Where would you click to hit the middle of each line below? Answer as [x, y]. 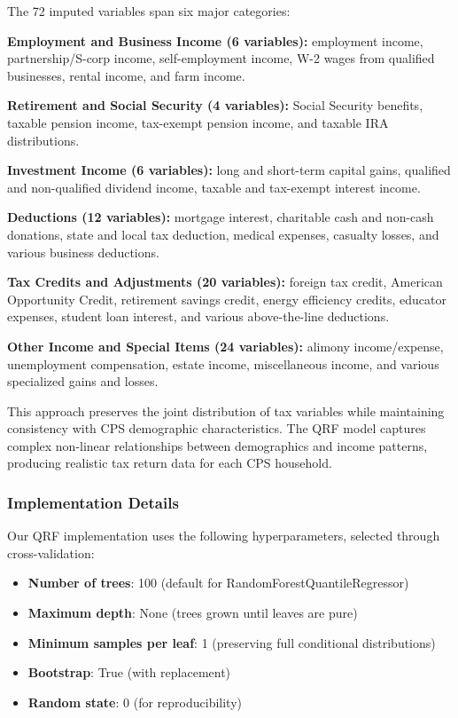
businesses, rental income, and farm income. [126, 75]
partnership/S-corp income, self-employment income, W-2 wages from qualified [221, 58]
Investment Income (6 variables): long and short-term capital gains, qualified [229, 170]
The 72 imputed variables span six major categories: [149, 11]
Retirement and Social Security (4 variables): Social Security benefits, [215, 105]
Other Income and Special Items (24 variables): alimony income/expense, [225, 346]
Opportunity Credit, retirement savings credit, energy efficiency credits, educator [227, 299]
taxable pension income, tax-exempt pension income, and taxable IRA [198, 122]
